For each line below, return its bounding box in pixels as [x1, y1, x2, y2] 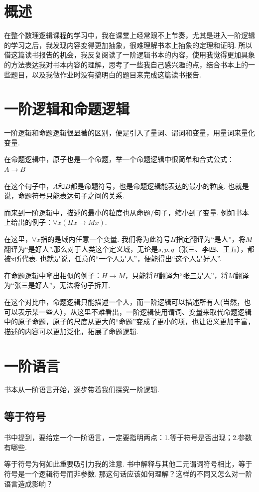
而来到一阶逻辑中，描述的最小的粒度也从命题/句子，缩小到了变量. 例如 [4, 207, 235, 217]
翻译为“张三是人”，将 [158, 270, 228, 280]
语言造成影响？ [4, 478, 53, 489]
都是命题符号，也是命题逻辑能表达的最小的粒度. [70, 180, 226, 191]
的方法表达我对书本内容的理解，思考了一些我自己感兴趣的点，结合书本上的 [4, 59, 248, 69]
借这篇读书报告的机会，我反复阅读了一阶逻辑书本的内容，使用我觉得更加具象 [4, 49, 255, 60]
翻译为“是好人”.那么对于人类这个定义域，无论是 [4, 243, 158, 254]
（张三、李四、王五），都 [174, 243, 255, 254]
